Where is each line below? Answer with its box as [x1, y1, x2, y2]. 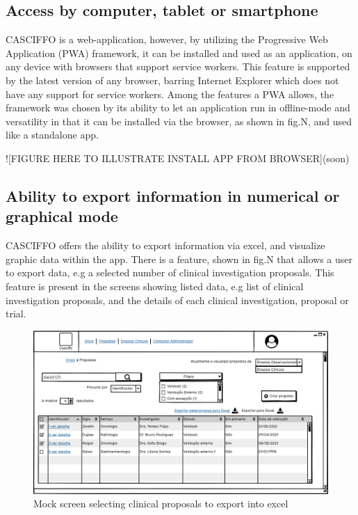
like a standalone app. [6, 127, 99, 142]
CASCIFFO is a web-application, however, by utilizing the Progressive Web [6, 32, 328, 47]
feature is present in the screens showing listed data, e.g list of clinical [6, 278, 304, 293]
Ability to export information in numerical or [6, 184, 340, 206]
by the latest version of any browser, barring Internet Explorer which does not [6, 72, 339, 87]
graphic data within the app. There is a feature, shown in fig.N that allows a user [6, 251, 353, 266]
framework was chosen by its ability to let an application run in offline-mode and [6, 100, 350, 115]
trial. [6, 306, 26, 321]
